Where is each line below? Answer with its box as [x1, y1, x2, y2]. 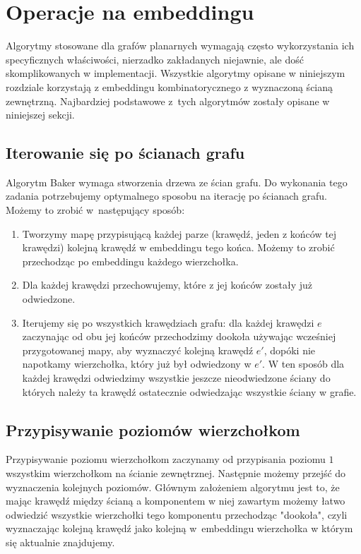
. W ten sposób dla [262, 356, 345, 371]
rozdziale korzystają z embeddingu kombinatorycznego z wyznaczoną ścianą [6, 79, 333, 94]
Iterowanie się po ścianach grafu [6, 142, 245, 164]
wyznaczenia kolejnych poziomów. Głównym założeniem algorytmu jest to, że [6, 479, 340, 494]
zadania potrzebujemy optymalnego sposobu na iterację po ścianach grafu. [6, 188, 327, 203]
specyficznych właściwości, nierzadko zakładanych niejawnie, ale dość [6, 52, 304, 66]
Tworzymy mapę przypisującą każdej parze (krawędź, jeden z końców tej [22, 226, 337, 241]
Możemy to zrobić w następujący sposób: [6, 203, 185, 217]
